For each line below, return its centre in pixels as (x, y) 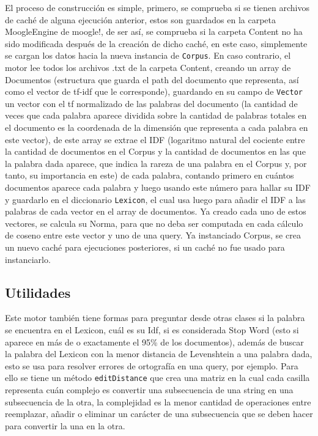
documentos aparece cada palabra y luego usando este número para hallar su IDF (158, 187)
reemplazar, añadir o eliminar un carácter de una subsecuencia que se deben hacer (159, 414)
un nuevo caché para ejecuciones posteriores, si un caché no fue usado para (145, 247)
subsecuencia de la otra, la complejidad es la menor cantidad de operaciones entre (158, 401)
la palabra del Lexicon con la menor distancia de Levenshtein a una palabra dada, (159, 354)
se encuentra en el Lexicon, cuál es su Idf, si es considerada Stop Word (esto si (152, 330)
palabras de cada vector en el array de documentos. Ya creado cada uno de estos (156, 211)
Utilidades (38, 292)
